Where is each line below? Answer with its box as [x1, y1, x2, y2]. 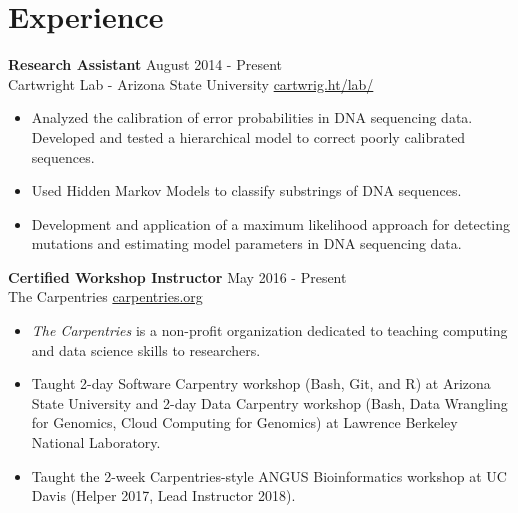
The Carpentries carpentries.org [8, 286, 203, 307]
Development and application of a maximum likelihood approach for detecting [31, 213, 511, 234]
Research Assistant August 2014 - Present [8, 54, 282, 75]
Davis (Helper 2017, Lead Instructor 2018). [31, 485, 296, 506]
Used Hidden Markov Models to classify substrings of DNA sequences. [31, 180, 462, 201]
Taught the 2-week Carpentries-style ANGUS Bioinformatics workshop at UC [31, 465, 507, 486]
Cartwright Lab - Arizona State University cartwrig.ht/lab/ [8, 73, 374, 94]
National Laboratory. [31, 432, 161, 453]
